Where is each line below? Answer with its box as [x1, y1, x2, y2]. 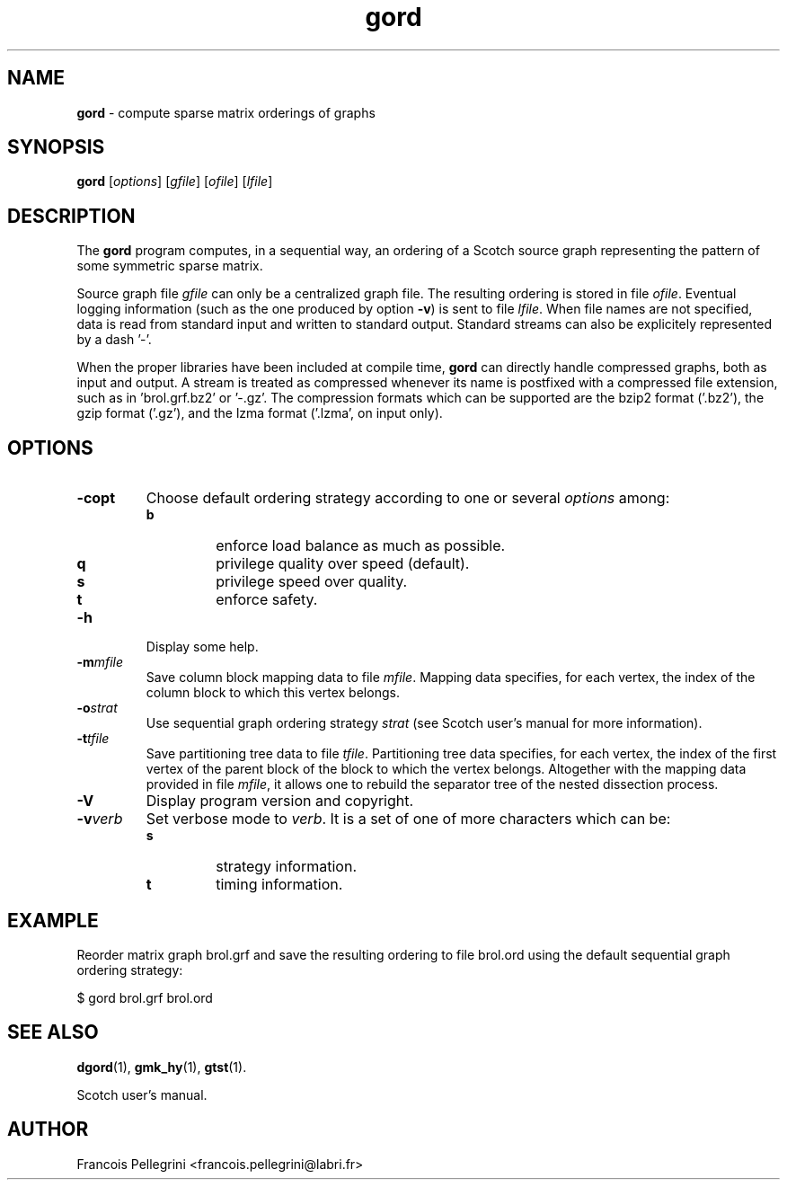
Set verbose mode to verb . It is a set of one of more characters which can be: [146, 810, 671, 828]
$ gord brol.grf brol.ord [76, 989, 213, 1005]
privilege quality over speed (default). [216, 554, 470, 573]
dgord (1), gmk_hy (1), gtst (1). [76, 1059, 247, 1075]
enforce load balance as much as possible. [216, 536, 506, 555]
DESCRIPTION [7, 204, 136, 227]
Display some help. [146, 639, 259, 655]
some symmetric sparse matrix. [76, 258, 263, 274]
